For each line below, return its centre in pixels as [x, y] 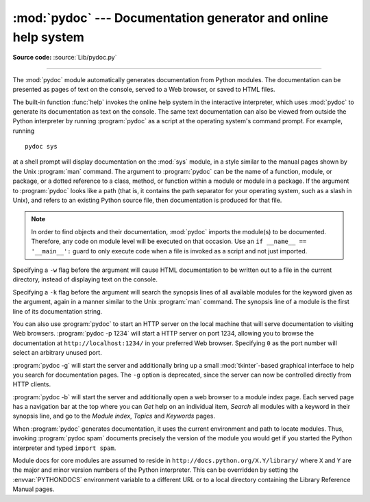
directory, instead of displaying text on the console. [85, 279]
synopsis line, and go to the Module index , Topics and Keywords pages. [114, 416]
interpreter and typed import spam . [64, 448]
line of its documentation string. [58, 311]
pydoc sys [41, 147]
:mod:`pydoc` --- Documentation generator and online [171, 18]
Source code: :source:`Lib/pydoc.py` [65, 58]
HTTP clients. [32, 384]
